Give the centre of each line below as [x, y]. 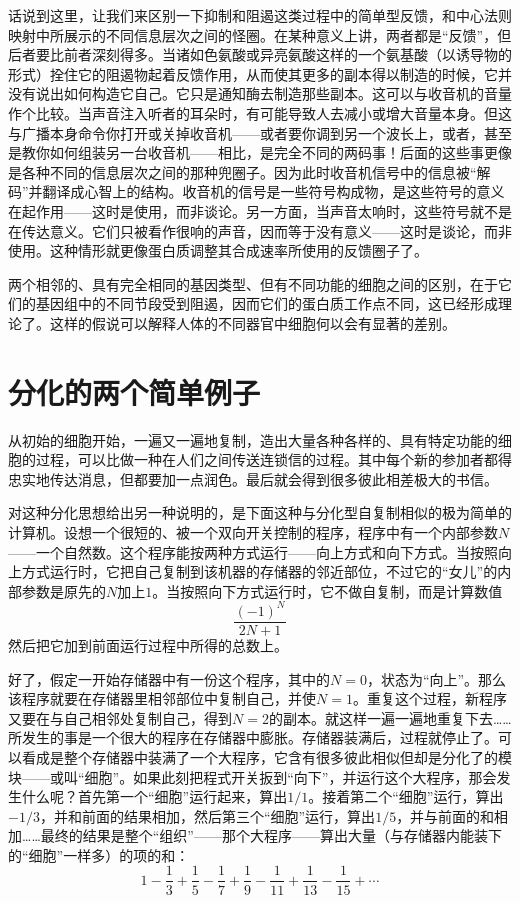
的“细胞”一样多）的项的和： [99, 854]
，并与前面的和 [445, 815]
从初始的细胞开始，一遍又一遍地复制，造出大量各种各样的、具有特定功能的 [253, 439]
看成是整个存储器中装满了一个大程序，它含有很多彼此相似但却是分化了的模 [266, 756]
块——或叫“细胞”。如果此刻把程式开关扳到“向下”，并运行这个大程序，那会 [252, 776]
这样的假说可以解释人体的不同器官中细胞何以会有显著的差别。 [252, 322]
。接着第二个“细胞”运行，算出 [406, 796]
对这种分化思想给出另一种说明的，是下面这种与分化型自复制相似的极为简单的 [260, 512]
